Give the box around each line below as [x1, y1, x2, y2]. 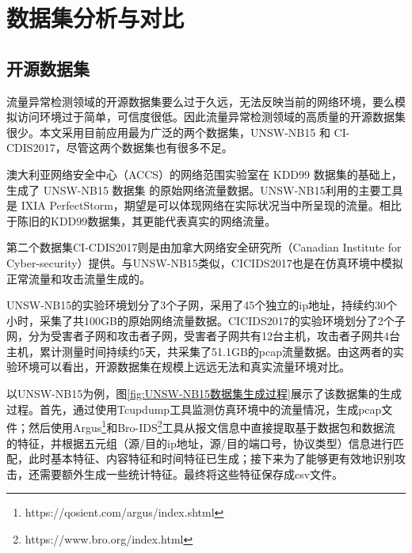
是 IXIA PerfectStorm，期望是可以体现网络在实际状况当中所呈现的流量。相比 [6, 197, 402, 214]
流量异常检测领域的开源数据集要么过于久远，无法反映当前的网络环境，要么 [6, 93, 395, 109]
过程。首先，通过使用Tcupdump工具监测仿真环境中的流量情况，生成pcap [6, 400, 382, 417]
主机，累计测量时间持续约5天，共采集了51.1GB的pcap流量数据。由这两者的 [6, 343, 393, 359]
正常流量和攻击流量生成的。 [6, 270, 151, 286]
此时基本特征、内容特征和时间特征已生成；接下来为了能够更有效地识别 [28, 450, 395, 467]
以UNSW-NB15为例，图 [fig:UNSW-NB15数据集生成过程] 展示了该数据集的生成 [6, 385, 402, 402]
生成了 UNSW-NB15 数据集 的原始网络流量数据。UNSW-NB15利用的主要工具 [6, 181, 403, 198]
